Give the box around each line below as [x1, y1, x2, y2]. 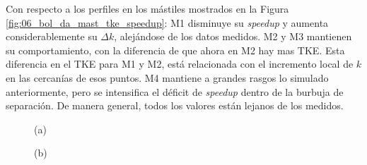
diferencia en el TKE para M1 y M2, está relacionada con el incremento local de [6, 56, 354, 71]
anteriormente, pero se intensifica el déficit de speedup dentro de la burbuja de [6, 84, 344, 99]
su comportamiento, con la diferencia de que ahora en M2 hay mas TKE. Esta [6, 42, 345, 57]
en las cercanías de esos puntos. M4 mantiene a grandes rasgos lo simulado [6, 70, 329, 85]
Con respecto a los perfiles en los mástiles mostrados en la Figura [6, 1, 289, 16]
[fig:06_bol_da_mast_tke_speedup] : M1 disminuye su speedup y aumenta [6, 15, 329, 30]
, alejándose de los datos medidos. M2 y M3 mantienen [114, 29, 352, 44]
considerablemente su [6, 29, 98, 44]
